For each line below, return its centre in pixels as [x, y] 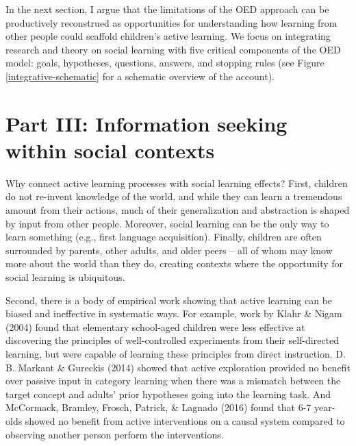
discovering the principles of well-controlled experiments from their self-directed [173, 340]
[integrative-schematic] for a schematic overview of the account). [140, 76]
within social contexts [110, 150]
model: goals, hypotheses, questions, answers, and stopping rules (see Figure [165, 63]
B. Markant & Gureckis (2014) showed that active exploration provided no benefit [178, 367]
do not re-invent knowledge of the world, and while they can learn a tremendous [174, 196]
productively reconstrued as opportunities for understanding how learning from [171, 22]
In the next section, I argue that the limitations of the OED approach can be [167, 9]
